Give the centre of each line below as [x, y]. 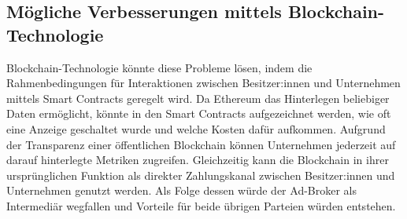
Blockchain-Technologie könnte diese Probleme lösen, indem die [159, 67]
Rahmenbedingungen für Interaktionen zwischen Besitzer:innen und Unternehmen [203, 83]
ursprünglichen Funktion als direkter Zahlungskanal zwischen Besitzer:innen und [201, 175]
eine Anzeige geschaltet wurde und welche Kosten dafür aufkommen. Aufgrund [196, 128]
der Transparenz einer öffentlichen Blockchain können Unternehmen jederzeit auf [201, 144]
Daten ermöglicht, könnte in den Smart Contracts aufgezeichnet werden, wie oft [199, 113]
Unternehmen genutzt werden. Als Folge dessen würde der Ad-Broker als [182, 190]
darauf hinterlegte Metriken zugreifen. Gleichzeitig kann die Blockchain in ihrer [198, 160]
